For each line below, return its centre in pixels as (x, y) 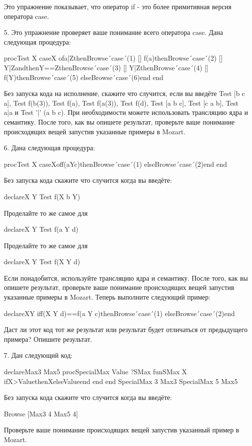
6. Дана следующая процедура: (49, 148)
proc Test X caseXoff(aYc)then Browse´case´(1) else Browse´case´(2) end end (116, 164)
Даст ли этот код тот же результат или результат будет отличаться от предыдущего (126, 329)
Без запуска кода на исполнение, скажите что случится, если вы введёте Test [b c (125, 93)
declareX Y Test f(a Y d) (41, 229)
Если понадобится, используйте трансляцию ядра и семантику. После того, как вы (126, 278)
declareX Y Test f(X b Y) (42, 196)
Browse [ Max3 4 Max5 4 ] (41, 413)
